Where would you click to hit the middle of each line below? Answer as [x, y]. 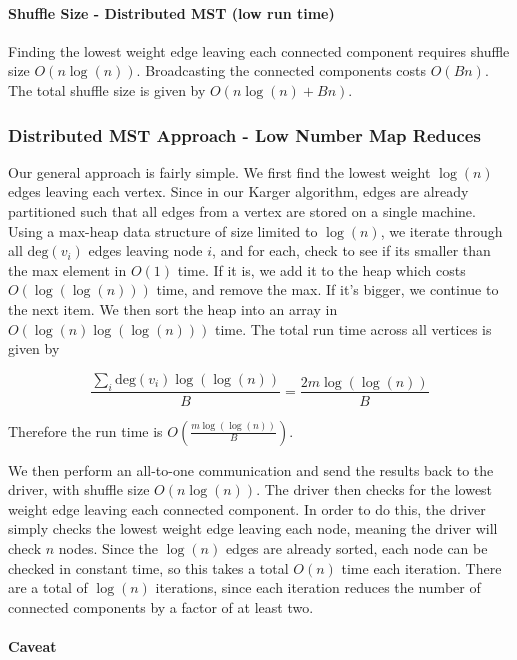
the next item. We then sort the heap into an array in [173, 308]
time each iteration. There [421, 567]
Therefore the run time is [85, 430]
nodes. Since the [108, 547]
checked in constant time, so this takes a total [148, 567]
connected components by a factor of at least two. [161, 606]
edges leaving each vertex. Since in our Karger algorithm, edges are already [238, 191]
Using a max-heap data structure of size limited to [163, 230]
